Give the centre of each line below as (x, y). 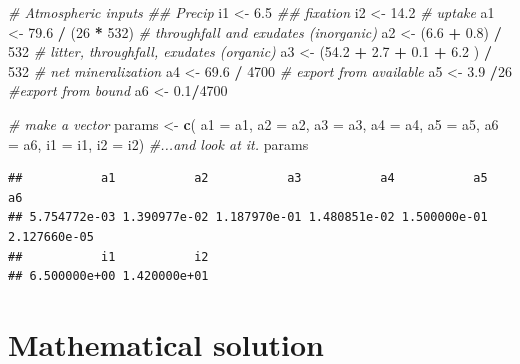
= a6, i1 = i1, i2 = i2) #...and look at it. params (158, 143)
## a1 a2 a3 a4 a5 (248, 178)
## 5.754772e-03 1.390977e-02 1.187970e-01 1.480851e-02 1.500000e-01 (248, 217)
